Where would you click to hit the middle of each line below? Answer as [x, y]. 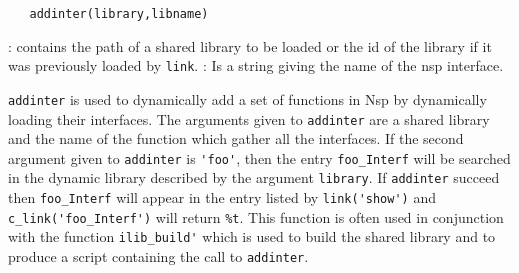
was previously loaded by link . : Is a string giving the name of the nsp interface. [256, 65]
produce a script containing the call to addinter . [158, 256]
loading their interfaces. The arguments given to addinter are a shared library [249, 118]
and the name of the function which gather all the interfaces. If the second [236, 138]
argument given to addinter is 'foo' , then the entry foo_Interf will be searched [259, 157]
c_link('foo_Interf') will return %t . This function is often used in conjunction [256, 216]
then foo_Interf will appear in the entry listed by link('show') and [222, 197]
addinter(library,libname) [119, 14]
